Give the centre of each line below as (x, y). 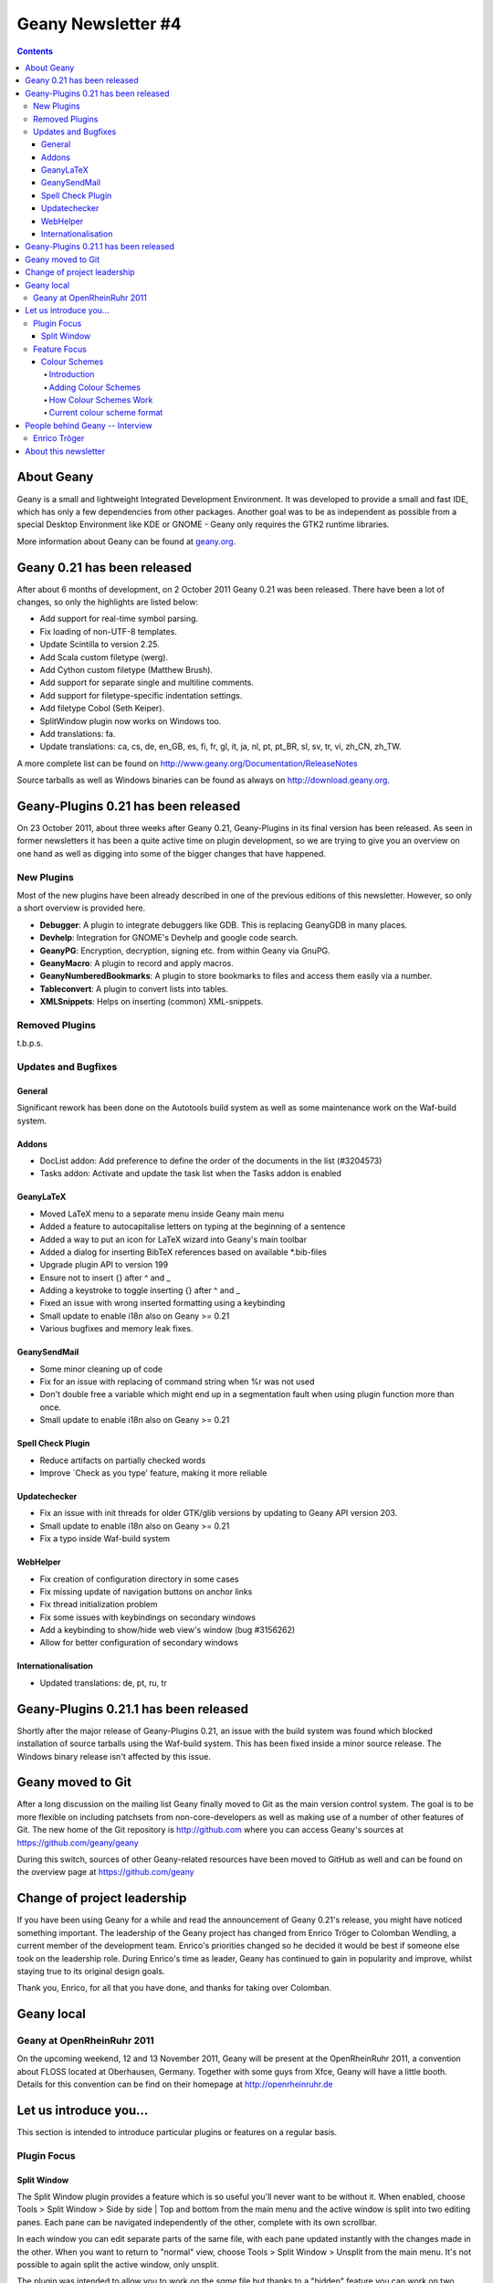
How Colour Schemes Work (101, 400)
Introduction (72, 374)
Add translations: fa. (78, 733)
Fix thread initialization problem (99, 1604)
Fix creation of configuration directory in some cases (139, 1579)
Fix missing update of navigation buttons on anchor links (146, 1591)
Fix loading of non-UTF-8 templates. (109, 631)
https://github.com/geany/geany (78, 1842)
